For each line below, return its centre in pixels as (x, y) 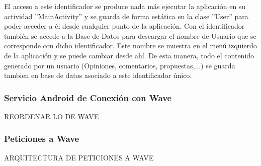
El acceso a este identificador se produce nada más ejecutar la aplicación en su (125, 6)
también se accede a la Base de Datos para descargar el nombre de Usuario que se (130, 35)
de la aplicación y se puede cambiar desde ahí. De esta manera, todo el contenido (129, 55)
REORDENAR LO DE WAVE (52, 116)
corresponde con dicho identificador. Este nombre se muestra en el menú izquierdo (130, 46)
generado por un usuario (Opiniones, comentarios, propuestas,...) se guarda (120, 65)
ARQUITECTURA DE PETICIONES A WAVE (79, 157)
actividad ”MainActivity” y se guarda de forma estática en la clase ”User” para (126, 16)
